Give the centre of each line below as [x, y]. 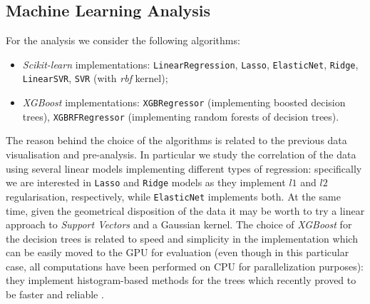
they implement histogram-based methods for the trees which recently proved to [181, 280]
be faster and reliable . [55, 294]
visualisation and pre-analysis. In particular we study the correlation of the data [181, 154]
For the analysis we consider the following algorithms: [123, 40]
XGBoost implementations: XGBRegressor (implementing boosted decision [184, 102]
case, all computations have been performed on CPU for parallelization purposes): [185, 266]
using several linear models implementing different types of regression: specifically [184, 168]
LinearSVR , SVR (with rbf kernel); [95, 78]
